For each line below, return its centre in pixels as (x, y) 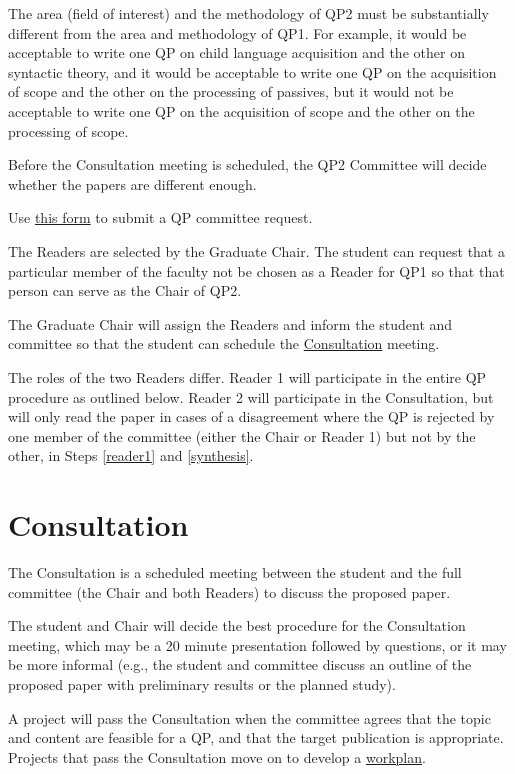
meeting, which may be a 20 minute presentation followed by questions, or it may (257, 644)
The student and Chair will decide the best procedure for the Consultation (237, 625)
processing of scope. (68, 130)
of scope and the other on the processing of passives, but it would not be (231, 91)
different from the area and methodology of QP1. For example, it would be (237, 32)
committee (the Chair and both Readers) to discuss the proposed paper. (229, 591)
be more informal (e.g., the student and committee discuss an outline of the (240, 664)
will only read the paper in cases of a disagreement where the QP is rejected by (251, 416)
